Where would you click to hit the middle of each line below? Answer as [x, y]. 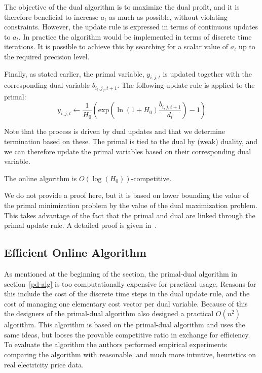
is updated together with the [207, 73]
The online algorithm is [41, 178]
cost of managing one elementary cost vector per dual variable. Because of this [126, 303]
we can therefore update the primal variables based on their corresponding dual [128, 151]
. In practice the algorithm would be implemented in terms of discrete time [135, 36]
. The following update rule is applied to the [186, 85]
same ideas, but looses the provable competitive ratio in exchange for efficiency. [127, 334]
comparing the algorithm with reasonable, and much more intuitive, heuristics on [130, 354]
